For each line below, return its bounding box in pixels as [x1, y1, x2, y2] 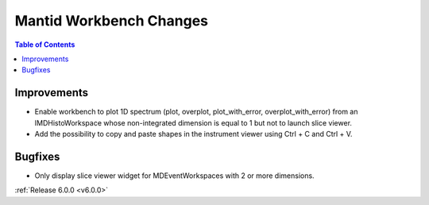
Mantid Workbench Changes [14, 12, 208, 29]
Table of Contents [14, 40, 75, 49]
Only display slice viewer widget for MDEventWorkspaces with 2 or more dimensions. [34, 171, 315, 180]
